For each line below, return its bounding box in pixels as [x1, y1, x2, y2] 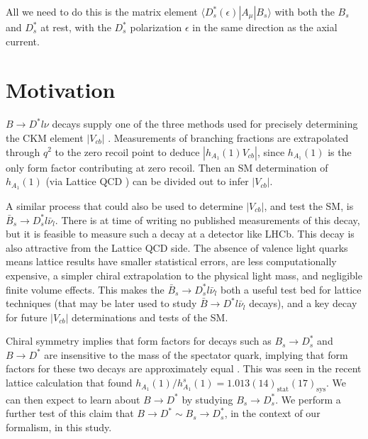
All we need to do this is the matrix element [6, 4, 198, 18]
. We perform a [275, 391, 341, 406]
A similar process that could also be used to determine [6, 198, 243, 213]
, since [257, 144, 285, 159]
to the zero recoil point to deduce [55, 144, 200, 159]
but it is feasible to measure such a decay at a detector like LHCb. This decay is [6, 226, 355, 241]
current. [6, 33, 40, 48]
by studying [182, 391, 233, 406]
